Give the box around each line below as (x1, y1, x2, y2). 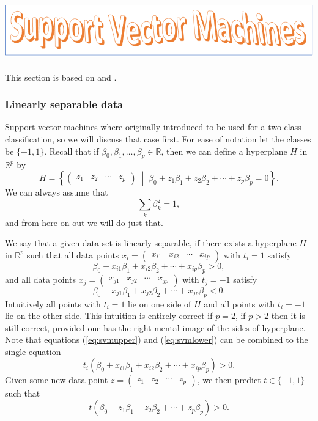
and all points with (204, 297, 275, 310)
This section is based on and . (5, 70, 117, 83)
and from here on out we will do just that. (5, 216, 163, 229)
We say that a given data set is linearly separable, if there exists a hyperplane (5, 236, 297, 249)
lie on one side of (128, 297, 191, 310)
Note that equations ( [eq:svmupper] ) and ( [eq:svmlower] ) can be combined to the (5, 333, 308, 346)
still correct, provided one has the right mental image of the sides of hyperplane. (5, 321, 306, 334)
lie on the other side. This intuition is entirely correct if (5, 309, 213, 322)
